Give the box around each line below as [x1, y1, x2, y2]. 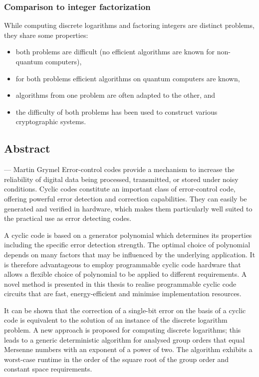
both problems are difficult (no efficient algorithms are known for [15, 46, 215, 57]
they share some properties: [4, 29, 88, 40]
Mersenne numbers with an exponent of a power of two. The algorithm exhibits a [4, 344, 253, 355]
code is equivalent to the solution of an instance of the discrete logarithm [4, 315, 228, 325]
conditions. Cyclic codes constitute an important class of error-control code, [4, 184, 236, 194]
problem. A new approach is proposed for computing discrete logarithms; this [4, 325, 241, 335]
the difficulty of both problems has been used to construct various [15, 106, 218, 117]
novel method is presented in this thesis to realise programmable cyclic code [4, 278, 237, 289]
